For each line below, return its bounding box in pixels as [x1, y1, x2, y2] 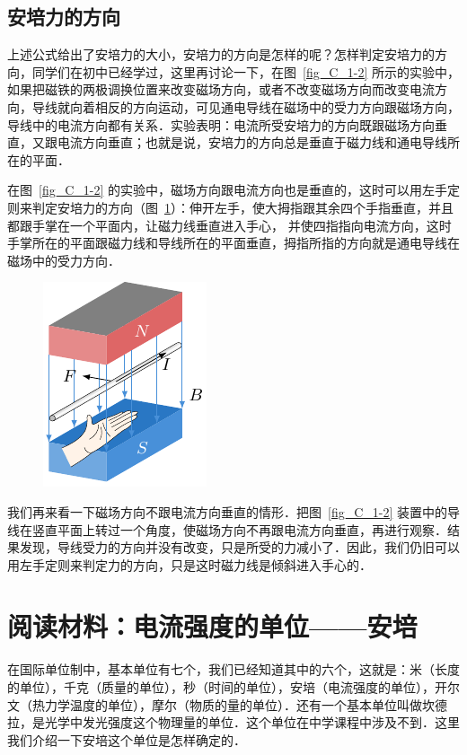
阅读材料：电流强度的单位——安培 [7, 608, 418, 645]
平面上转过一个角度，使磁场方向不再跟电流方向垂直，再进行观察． [57, 520, 447, 539]
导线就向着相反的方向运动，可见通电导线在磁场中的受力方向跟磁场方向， [31, 97, 460, 116]
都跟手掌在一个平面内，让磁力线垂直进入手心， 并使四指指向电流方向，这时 [7, 215, 452, 234]
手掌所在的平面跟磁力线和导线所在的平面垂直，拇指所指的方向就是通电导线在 [7, 233, 460, 252]
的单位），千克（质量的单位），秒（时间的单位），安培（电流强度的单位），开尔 [7, 678, 460, 697]
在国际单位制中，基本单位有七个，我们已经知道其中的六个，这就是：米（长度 [7, 660, 460, 679]
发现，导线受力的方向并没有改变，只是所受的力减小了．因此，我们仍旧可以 [19, 538, 460, 557]
